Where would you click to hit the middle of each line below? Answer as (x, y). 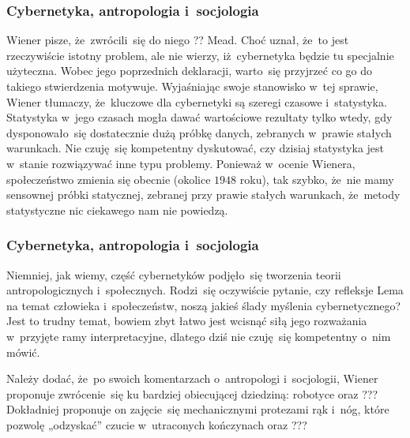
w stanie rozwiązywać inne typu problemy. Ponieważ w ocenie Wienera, (181, 163)
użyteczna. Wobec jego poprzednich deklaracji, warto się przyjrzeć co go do (190, 71)
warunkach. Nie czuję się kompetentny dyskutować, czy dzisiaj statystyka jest (196, 148)
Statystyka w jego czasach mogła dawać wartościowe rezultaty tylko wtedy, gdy (199, 117)
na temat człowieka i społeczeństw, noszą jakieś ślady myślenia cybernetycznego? (204, 305)
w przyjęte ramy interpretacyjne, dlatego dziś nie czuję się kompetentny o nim (199, 336)
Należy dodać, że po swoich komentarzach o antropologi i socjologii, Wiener (192, 378)
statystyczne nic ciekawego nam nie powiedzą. (117, 210)
